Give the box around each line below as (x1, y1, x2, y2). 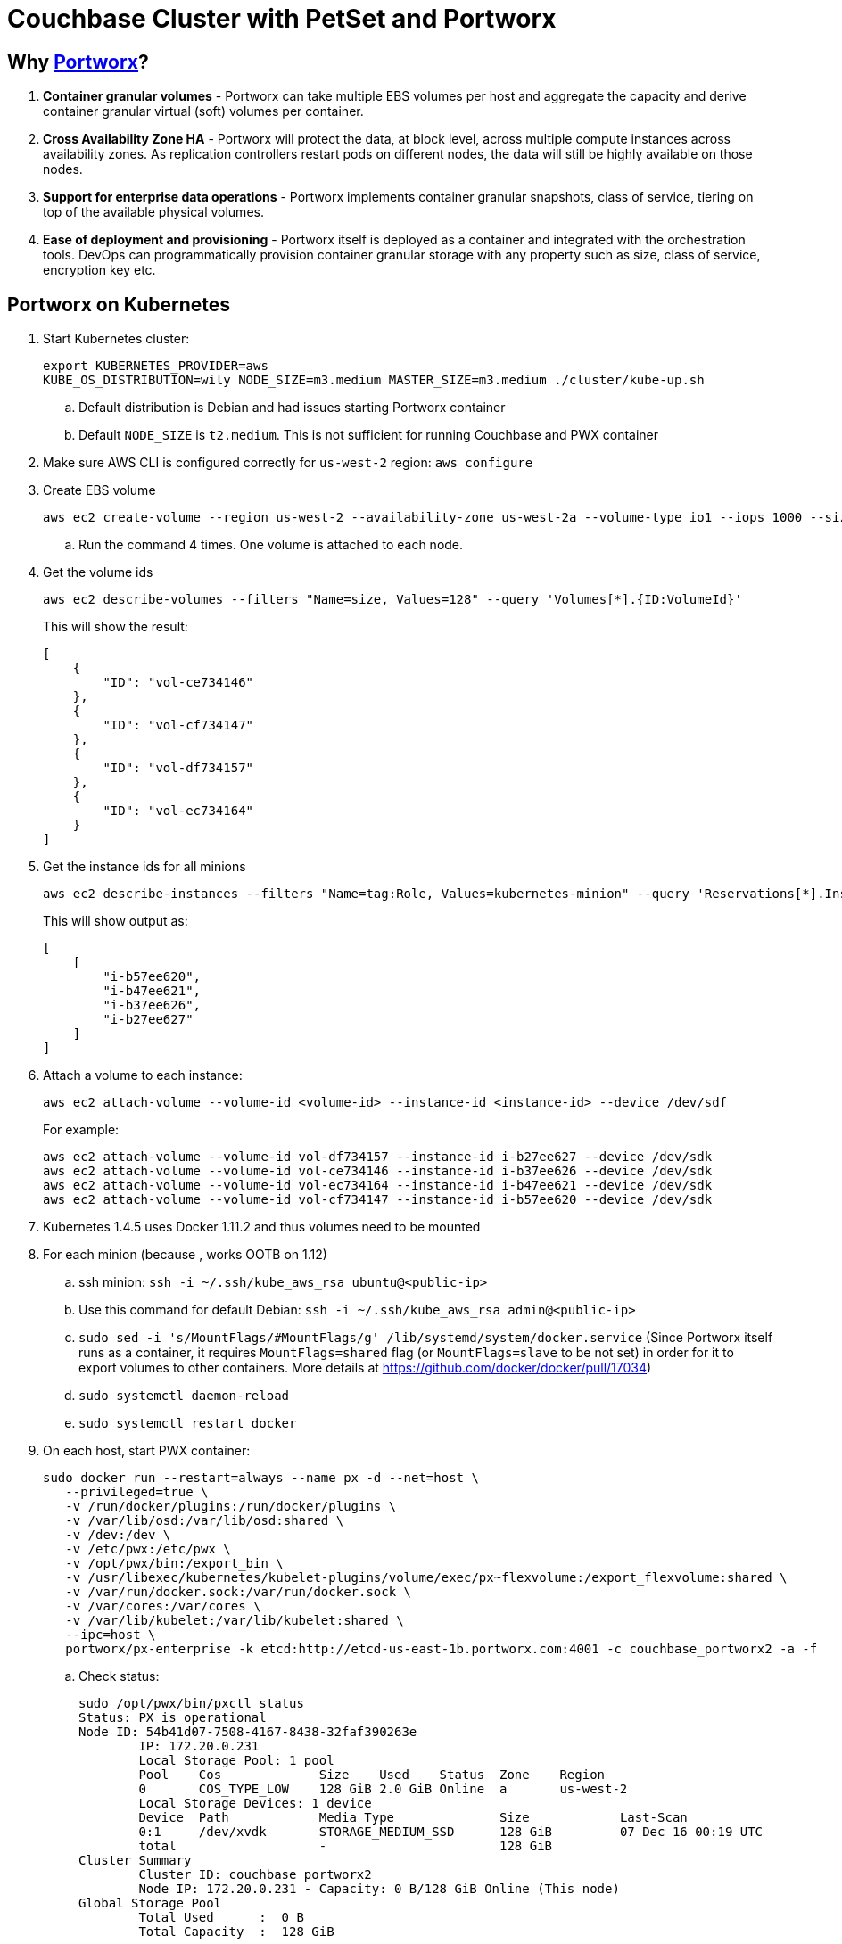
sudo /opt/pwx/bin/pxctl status (78, 1696, 304, 1711)
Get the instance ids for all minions (43, 859, 246, 875)
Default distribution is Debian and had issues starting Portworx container (78, 400, 506, 416)
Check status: (78, 1668, 160, 1685)
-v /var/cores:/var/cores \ (65, 1599, 261, 1614)
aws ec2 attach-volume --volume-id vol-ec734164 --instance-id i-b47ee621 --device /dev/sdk (43, 1178, 713, 1193)
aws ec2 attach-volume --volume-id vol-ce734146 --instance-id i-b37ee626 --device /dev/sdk (43, 1164, 713, 1179)
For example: (43, 1122, 120, 1138)
